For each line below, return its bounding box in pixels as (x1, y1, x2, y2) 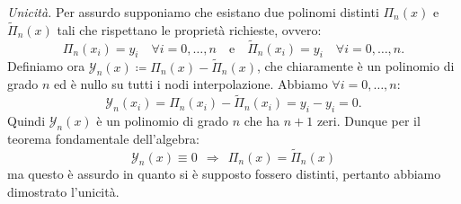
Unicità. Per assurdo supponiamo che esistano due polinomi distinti (7, 3, 379, 21)
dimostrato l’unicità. (7, 182, 120, 201)
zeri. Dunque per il (316, 111, 421, 130)
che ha (244, 111, 280, 130)
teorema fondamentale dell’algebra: (7, 129, 199, 147)
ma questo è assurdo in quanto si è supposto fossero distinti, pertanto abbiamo (7, 164, 441, 183)
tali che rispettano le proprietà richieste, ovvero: (57, 20, 322, 39)
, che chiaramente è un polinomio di (256, 57, 455, 75)
